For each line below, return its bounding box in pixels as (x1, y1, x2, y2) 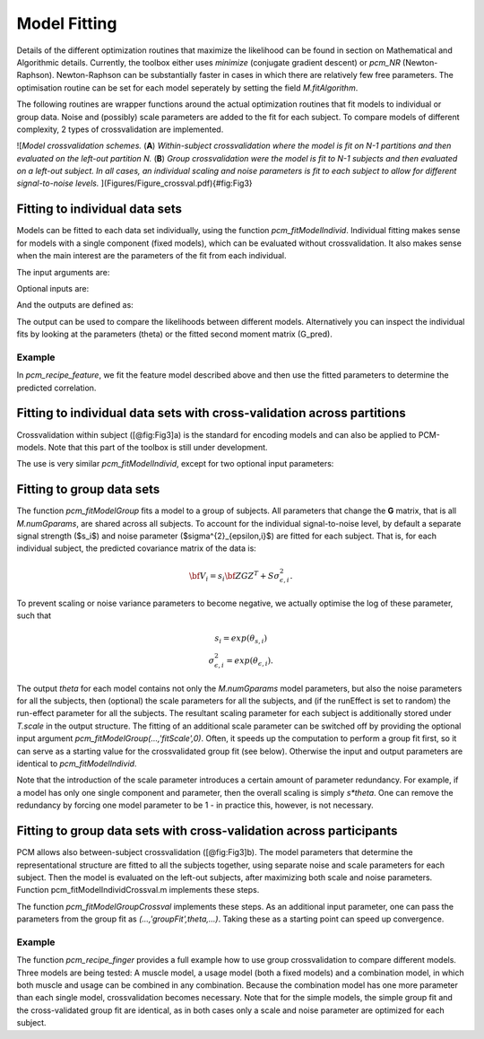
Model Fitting (16, 13, 117, 33)
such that (16, 610, 52, 621)
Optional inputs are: (16, 283, 90, 293)
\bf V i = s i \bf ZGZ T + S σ (188, 569, 281, 583)
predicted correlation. (16, 382, 97, 393)
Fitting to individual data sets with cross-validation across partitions (16, 406, 407, 421)
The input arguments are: (16, 266, 110, 277)
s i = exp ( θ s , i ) (214, 633, 268, 645)
